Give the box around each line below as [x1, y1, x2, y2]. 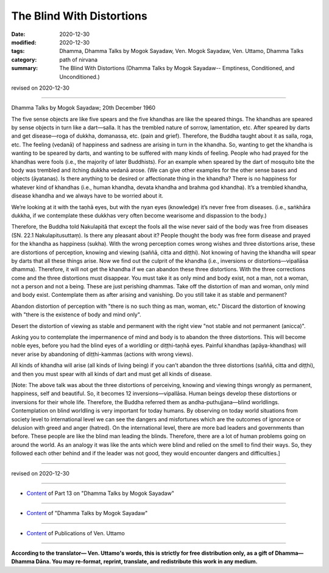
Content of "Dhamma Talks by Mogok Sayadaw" [26, 510, 148, 517]
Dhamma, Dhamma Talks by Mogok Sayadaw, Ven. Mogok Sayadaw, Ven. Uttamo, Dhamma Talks [59, 48, 304, 55]
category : [11, 55, 37, 63]
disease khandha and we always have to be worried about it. [11, 192, 164, 199]
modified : [11, 38, 37, 46]
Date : [11, 30, 26, 38]
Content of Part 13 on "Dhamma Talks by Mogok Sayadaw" [26, 489, 175, 497]
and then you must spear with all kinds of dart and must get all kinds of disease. [11, 370, 213, 377]
